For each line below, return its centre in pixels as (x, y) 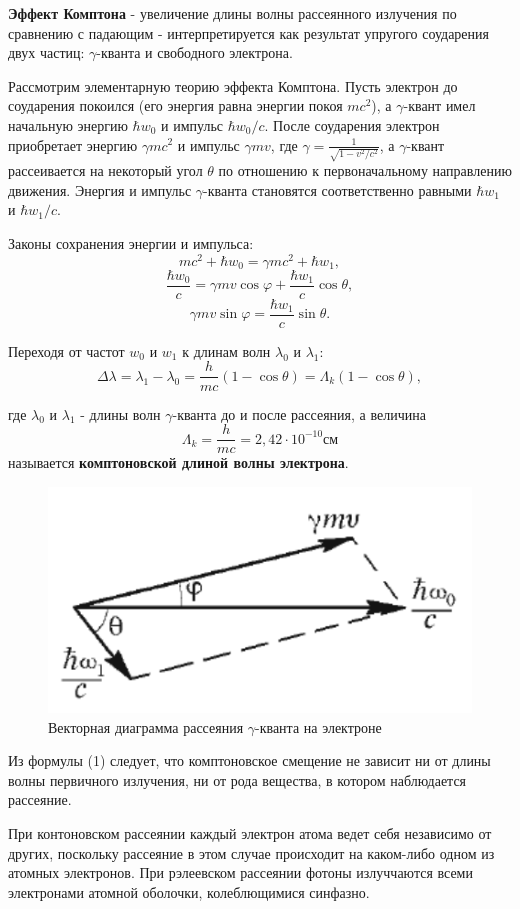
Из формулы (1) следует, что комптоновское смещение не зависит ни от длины (249, 760)
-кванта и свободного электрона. (194, 52)
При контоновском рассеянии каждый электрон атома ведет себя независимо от (250, 832)
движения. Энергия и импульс (100, 189)
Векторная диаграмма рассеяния (146, 726)
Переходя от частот (66, 350)
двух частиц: (46, 52)
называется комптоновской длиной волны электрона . (178, 462)
